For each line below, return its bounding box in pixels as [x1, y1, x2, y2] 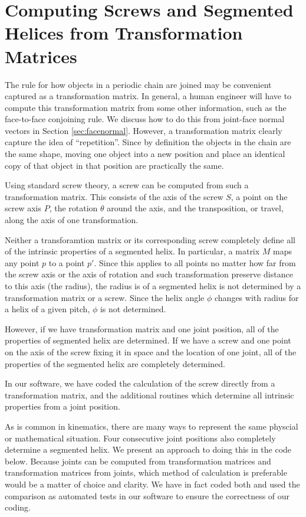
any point [5, 256, 40, 269]
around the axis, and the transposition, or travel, [107, 202, 284, 214]
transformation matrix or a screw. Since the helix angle [5, 291, 205, 303]
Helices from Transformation [5, 21, 243, 45]
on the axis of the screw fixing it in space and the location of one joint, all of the [5, 345, 297, 358]
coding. [5, 501, 31, 513]
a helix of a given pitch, [5, 303, 90, 315]
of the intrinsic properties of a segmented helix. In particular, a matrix [5, 245, 260, 257]
